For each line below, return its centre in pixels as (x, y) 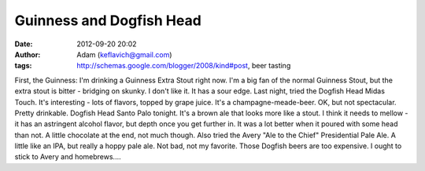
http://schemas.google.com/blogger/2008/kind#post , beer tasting (184, 66)
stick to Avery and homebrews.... (68, 157)
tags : (23, 66)
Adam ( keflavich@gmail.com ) (124, 54)
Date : (24, 44)
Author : (28, 54)
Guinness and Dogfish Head (108, 20)
